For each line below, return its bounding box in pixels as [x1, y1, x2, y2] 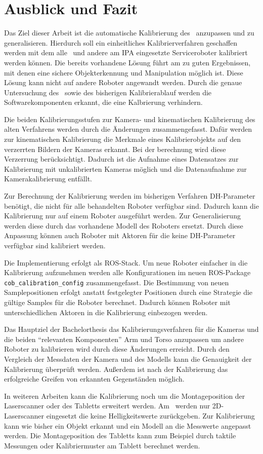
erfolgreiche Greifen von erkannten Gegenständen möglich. [4, 373, 185, 384]
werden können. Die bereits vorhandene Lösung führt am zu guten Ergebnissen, [4, 57, 251, 67]
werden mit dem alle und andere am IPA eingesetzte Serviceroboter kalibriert [4, 47, 248, 58]
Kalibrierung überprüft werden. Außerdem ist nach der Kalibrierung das [4, 363, 228, 374]
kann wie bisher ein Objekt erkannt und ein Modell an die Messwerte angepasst [4, 420, 251, 431]
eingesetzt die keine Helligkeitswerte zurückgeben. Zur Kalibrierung [46, 410, 255, 421]
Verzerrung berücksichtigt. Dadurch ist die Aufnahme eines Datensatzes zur [4, 154, 239, 164]
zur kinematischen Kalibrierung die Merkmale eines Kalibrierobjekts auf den [4, 134, 241, 144]
